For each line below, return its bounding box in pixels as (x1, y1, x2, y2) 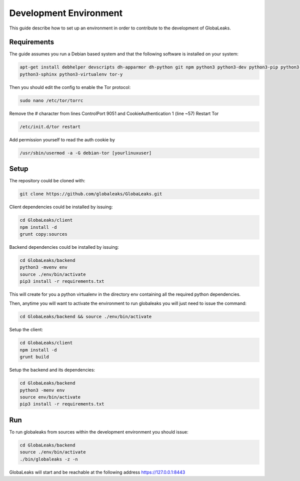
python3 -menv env (19, 387, 65, 393)
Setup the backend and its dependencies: (9, 367, 95, 373)
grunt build (19, 354, 49, 360)
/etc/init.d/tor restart (19, 124, 81, 129)
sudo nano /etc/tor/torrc (19, 97, 83, 103)
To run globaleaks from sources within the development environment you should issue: (9, 429, 188, 435)
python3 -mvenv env (19, 265, 67, 270)
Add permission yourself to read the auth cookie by (9, 136, 115, 142)
